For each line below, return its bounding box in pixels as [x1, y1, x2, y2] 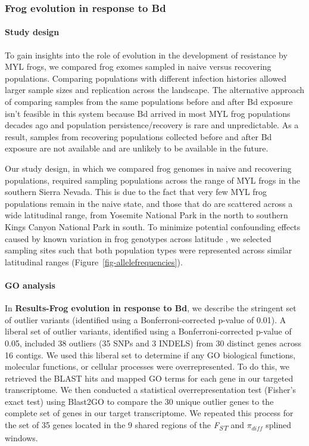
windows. [5, 432, 38, 444]
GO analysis [5, 278, 55, 291]
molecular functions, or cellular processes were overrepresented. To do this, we [5, 360, 289, 373]
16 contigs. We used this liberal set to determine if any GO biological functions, [5, 348, 296, 361]
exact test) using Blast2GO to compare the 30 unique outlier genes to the [5, 395, 274, 407]
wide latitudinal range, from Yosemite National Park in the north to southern [5, 209, 288, 221]
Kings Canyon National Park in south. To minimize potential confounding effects [5, 220, 301, 233]
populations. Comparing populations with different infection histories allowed [5, 72, 286, 84]
